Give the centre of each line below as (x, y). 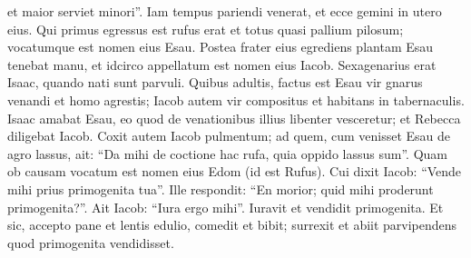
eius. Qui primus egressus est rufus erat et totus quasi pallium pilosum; (206, 29)
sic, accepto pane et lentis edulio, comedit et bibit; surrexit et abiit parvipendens (232, 225)
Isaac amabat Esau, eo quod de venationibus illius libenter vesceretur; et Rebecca (234, 118)
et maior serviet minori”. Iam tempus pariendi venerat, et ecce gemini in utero (225, 11)
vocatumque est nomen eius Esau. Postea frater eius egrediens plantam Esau (221, 47)
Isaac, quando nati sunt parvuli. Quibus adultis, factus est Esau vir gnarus (215, 82)
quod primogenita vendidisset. (91, 242)
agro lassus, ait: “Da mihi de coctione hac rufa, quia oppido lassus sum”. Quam (227, 153)
